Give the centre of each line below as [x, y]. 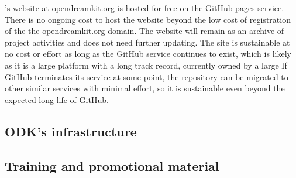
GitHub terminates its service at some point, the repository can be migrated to [147, 76]
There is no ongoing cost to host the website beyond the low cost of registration [148, 19]
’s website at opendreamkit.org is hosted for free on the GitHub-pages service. [144, 8]
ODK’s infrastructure [71, 131]
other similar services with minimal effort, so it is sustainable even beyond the [145, 88]
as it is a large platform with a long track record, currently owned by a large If [146, 65]
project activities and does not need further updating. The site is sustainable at [147, 42]
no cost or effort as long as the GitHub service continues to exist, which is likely [148, 54]
